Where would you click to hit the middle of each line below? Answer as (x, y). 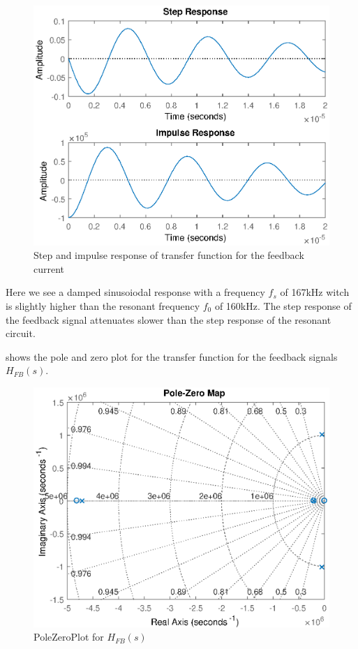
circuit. (21, 333)
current (49, 268)
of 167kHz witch (315, 292)
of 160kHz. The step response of (283, 306)
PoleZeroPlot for (69, 637)
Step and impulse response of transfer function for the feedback (169, 255)
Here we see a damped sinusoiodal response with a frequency (135, 292)
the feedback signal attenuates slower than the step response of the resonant (169, 319)
